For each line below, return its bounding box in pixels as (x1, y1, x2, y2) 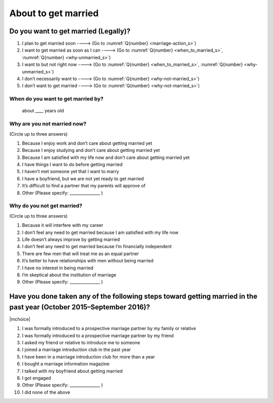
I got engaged (22, 375, 52, 381)
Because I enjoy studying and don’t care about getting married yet (22, 147, 160, 153)
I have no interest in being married (22, 265, 94, 271)
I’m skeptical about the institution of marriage (22, 271, 116, 278)
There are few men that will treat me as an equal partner (22, 251, 139, 257)
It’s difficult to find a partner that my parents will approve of (22, 183, 146, 189)
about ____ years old (22, 108, 64, 114)
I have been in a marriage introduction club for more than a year (22, 353, 155, 359)
